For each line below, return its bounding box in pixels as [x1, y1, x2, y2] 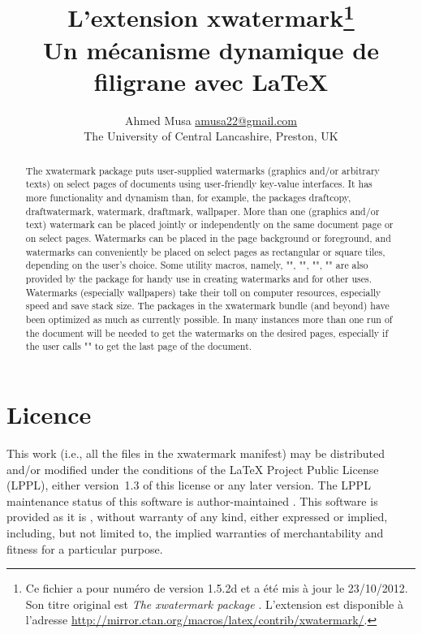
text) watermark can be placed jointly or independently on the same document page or [25, 218, 394, 231]
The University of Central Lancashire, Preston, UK [84, 127, 338, 144]
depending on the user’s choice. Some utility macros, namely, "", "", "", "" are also [25, 258, 368, 272]
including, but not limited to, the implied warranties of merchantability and [6, 524, 384, 541]
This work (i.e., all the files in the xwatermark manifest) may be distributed [6, 444, 385, 461]
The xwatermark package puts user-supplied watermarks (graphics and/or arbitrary [25, 163, 380, 177]
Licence [6, 398, 92, 430]
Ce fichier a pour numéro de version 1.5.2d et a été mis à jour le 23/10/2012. [25, 580, 408, 597]
